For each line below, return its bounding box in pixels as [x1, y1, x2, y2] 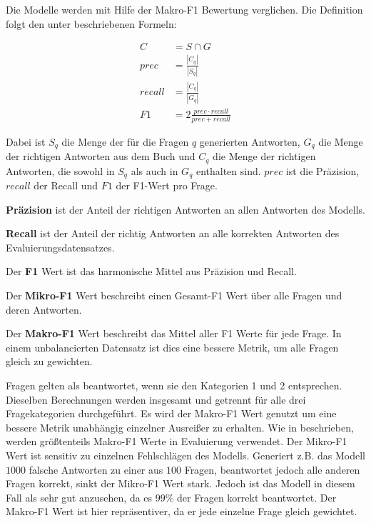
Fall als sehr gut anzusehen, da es [6, 489, 153, 504]
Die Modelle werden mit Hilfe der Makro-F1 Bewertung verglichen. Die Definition [6, 2, 363, 16]
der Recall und [34, 178, 98, 193]
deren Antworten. [6, 302, 82, 317]
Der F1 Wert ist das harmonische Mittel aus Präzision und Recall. [6, 264, 297, 279]
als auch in [131, 163, 178, 178]
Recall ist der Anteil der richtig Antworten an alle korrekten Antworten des [6, 226, 340, 241]
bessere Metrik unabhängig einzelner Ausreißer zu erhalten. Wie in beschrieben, [6, 419, 354, 434]
